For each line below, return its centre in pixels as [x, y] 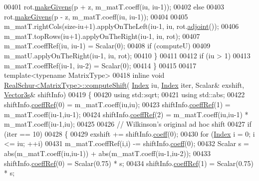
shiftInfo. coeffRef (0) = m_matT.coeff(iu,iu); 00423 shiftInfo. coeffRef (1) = [117, 104]
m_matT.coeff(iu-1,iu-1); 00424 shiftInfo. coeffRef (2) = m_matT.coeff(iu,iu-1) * [126, 114]
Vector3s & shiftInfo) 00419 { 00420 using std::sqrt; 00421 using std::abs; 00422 [125, 94]
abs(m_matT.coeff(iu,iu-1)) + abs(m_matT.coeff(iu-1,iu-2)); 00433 [107, 153]
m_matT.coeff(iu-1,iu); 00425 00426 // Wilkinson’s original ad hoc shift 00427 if [128, 124]
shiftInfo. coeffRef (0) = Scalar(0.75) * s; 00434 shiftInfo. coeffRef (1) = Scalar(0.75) [129, 163]
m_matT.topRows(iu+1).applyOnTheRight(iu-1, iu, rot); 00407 [102, 36]
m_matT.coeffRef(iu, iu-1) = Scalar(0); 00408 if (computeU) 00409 [107, 46]
